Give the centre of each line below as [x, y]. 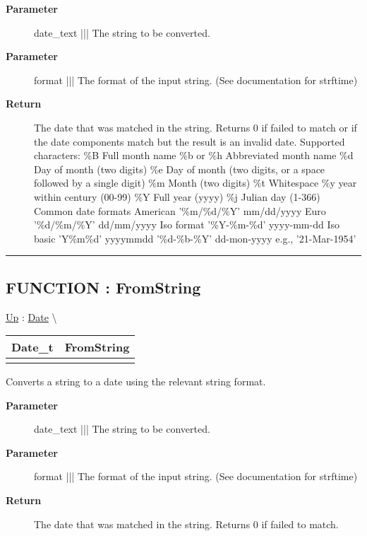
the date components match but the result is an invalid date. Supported [189, 141]
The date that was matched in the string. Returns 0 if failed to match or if [195, 127]
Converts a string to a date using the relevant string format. [136, 381]
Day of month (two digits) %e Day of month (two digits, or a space [180, 169]
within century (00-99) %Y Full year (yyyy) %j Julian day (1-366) [177, 196]
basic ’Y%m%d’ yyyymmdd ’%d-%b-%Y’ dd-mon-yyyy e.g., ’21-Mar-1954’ [195, 238]
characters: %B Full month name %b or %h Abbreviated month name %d [194, 155]
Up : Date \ [31, 316]
